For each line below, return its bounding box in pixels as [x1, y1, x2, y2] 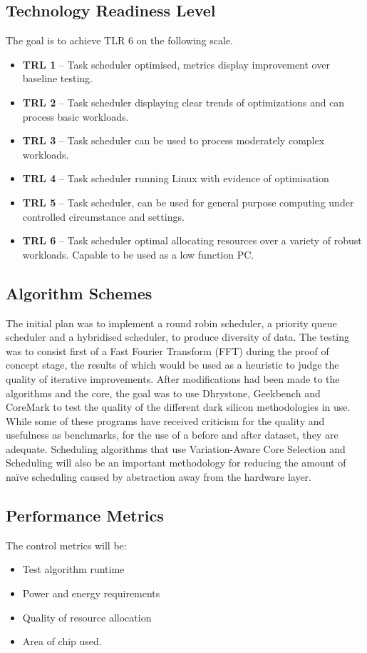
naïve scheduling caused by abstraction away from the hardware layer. [6, 469, 311, 484]
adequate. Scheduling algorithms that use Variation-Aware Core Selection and [6, 441, 346, 456]
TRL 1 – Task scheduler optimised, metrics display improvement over [22, 56, 330, 71]
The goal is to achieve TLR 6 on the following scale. [6, 33, 233, 48]
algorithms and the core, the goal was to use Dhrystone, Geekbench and [6, 385, 321, 400]
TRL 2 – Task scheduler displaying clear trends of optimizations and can [22, 94, 345, 109]
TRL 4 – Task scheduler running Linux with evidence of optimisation [22, 171, 329, 186]
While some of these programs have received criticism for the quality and [6, 413, 325, 428]
